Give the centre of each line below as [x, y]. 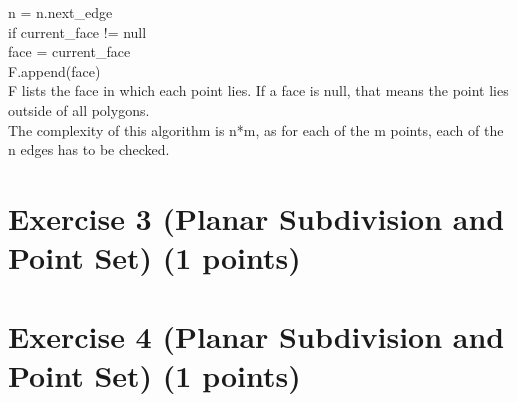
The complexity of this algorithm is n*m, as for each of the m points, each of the [256, 129]
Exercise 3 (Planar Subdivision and [256, 217]
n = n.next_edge [60, 12]
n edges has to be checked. [89, 149]
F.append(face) [54, 70]
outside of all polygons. [79, 109]
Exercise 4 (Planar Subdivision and [256, 335]
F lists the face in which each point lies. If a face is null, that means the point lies [258, 90]
